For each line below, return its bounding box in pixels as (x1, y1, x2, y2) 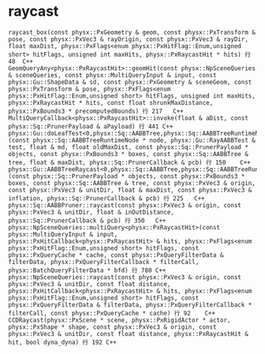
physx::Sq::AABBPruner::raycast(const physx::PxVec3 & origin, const (8, 201, 242, 209)
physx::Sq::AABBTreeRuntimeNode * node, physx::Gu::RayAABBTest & (32, 136, 256, 144)
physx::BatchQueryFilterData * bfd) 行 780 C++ (8, 266, 166, 274)
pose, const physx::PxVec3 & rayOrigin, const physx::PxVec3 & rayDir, (8, 35, 248, 43)
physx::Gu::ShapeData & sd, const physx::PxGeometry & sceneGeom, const (8, 78, 252, 86)
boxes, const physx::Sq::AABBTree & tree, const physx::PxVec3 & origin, (8, 179, 256, 187)
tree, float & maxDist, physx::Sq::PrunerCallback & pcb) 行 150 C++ (8, 158, 251, 166)
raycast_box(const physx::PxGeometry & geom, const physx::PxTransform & (8, 28, 256, 36)
